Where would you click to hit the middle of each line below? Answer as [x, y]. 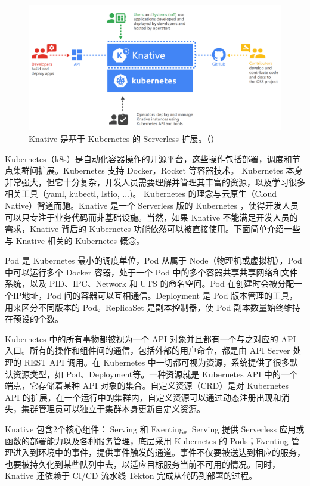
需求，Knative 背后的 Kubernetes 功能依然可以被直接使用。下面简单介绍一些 [153, 229]
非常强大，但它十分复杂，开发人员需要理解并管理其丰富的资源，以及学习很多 [155, 182]
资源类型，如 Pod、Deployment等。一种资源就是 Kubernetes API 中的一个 [155, 374]
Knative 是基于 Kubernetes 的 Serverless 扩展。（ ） [124, 138]
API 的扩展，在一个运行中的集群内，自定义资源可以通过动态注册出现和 [143, 397]
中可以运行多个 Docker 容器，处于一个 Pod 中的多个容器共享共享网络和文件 [151, 272]
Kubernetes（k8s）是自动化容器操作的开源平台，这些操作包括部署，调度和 [148, 158]
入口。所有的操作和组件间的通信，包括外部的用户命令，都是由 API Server [148, 350]
